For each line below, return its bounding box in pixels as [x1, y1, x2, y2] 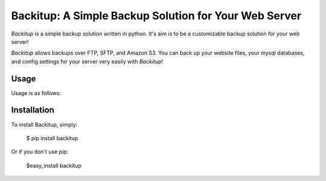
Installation [11, 105, 54, 115]
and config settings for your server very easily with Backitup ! [11, 58, 163, 65]
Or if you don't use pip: [11, 148, 69, 156]
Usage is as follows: [11, 89, 62, 96]
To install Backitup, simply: [11, 121, 78, 128]
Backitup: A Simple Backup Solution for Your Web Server [11, 9, 302, 22]
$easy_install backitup [26, 162, 81, 169]
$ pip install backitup [26, 134, 78, 141]
